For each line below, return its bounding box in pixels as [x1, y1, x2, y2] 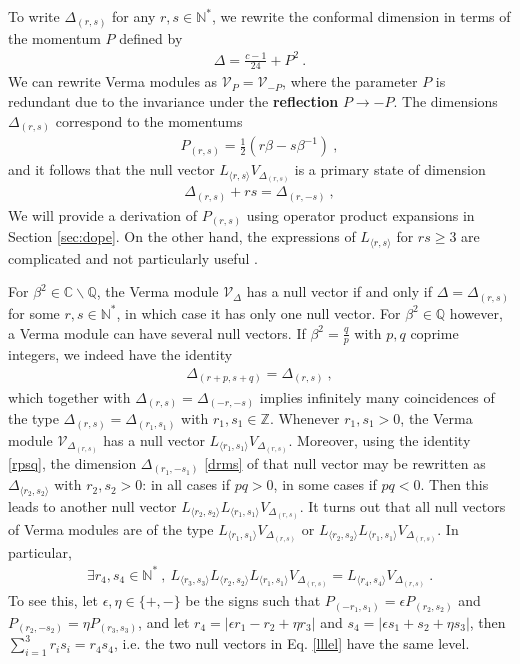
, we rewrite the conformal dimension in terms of [212, 6, 511, 26]
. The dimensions [393, 91, 498, 112]
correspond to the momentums [55, 110, 243, 131]
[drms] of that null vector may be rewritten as [204, 452, 486, 473]
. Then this [420, 474, 489, 495]
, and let [138, 611, 190, 632]
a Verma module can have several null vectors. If [8, 322, 306, 343]
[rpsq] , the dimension [8, 452, 137, 473]
